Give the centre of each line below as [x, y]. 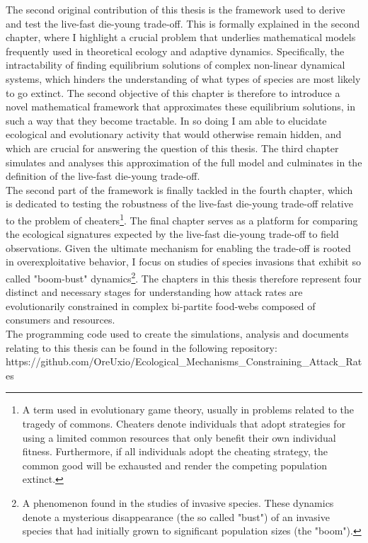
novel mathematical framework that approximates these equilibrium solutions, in [180, 107]
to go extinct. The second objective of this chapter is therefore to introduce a [173, 92]
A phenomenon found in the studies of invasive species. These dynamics [178, 502]
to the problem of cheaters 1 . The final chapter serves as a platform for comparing [182, 219]
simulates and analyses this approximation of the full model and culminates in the [184, 162]
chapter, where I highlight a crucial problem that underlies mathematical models [181, 37]
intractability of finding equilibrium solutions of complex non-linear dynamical [176, 65]
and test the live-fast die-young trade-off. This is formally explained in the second [183, 23]
